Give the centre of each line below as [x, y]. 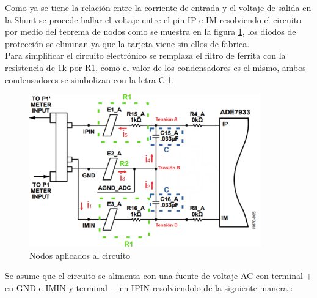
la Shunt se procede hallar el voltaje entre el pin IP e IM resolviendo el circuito [153, 19]
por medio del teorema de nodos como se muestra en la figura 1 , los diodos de [151, 32]
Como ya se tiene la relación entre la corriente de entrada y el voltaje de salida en [158, 7]
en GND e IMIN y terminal [56, 288]
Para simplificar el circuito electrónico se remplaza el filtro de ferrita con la [145, 55]
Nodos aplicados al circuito [80, 255]
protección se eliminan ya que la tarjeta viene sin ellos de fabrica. [127, 43]
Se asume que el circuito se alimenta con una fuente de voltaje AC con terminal [154, 276]
